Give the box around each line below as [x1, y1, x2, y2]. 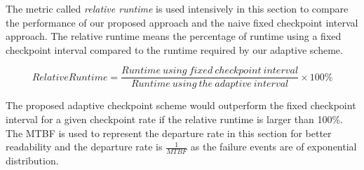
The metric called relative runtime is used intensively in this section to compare [6, 1, 349, 15]
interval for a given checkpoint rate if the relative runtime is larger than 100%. [6, 112, 344, 127]
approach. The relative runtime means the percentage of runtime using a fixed [6, 29, 342, 43]
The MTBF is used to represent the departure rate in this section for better [6, 125, 332, 140]
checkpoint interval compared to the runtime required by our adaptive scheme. [6, 42, 343, 57]
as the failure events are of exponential [190, 139, 357, 154]
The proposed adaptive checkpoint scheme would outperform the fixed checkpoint [6, 98, 356, 113]
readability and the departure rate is [6, 139, 163, 154]
